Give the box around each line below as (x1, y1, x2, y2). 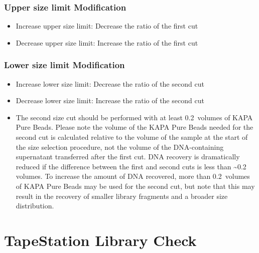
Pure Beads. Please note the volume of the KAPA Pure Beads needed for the (16, 122, 253, 132)
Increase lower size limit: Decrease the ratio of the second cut (16, 78, 204, 89)
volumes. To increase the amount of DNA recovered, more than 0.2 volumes (16, 171, 250, 181)
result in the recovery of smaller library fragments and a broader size (16, 190, 228, 201)
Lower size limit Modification (4, 59, 125, 71)
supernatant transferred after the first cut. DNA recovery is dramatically (16, 151, 240, 162)
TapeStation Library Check (4, 229, 197, 250)
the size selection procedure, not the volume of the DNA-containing (16, 141, 224, 152)
